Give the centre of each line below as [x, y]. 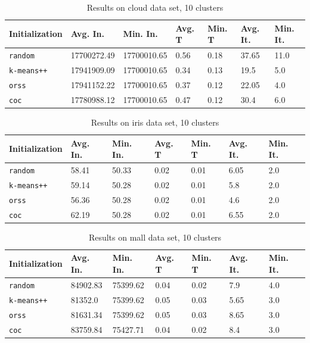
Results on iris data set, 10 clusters [155, 122]
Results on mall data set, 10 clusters [155, 237]
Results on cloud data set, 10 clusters [155, 7]
